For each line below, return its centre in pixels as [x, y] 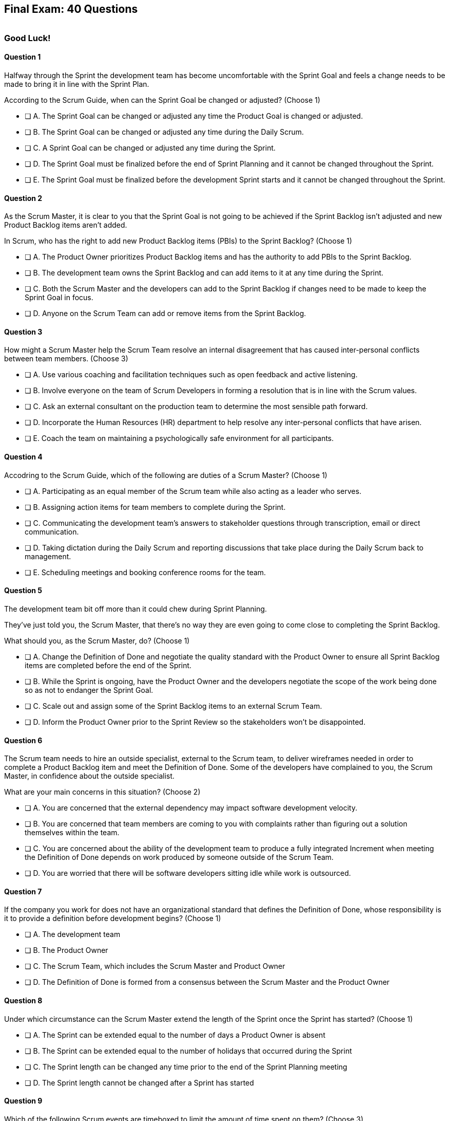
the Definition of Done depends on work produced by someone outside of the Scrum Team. [179, 857]
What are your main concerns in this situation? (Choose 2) [102, 792]
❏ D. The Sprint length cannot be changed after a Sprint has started [139, 1082]
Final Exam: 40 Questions [71, 9]
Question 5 [23, 591]
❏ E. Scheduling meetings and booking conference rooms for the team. [145, 572]
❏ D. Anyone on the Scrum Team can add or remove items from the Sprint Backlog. [165, 314]
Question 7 [23, 891]
